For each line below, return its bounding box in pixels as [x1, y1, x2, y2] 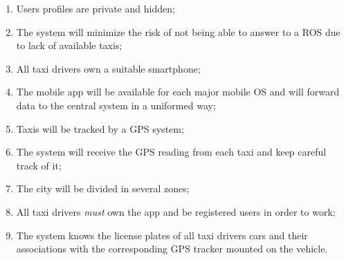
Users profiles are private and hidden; [16, 1, 175, 15]
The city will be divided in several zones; [16, 181, 190, 196]
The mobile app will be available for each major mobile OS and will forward [16, 84, 340, 99]
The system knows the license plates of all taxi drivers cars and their [16, 228, 308, 242]
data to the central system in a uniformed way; [16, 98, 216, 112]
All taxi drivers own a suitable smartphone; [16, 61, 201, 75]
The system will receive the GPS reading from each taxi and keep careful [16, 145, 327, 159]
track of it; [16, 158, 62, 172]
